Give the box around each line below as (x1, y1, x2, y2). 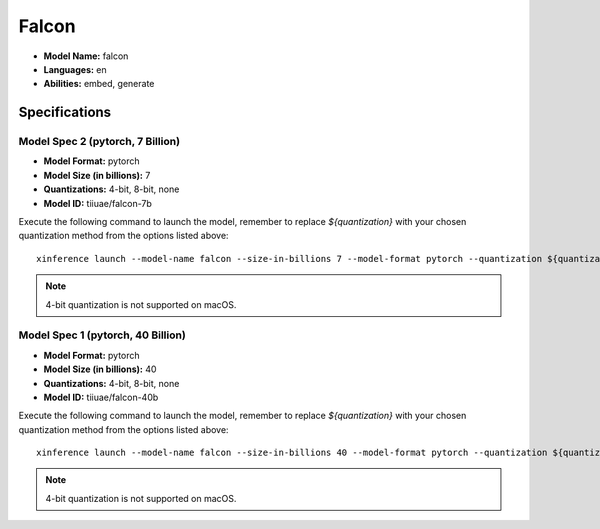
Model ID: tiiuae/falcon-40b (43, 391, 159, 403)
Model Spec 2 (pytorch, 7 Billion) (18, 135, 180, 149)
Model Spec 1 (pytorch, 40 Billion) (18, 328, 187, 342)
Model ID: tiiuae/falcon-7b (43, 197, 152, 209)
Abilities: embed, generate (43, 78, 155, 90)
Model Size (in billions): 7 (43, 169, 151, 181)
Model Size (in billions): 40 (43, 363, 157, 375)
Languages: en (43, 63, 107, 75)
